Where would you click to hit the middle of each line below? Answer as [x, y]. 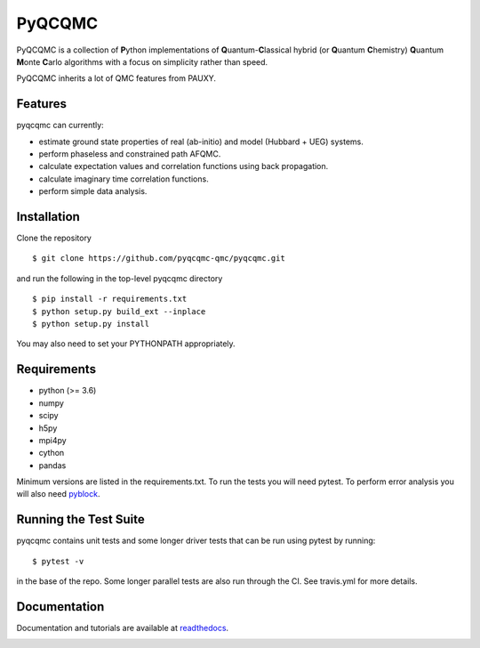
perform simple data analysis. [93, 191]
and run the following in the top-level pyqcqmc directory [120, 278]
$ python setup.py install [91, 324]
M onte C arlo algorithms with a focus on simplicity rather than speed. [142, 61]
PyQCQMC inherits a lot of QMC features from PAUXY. [116, 78]
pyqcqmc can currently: [60, 126]
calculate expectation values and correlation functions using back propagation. [184, 166]
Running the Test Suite [81, 519]
